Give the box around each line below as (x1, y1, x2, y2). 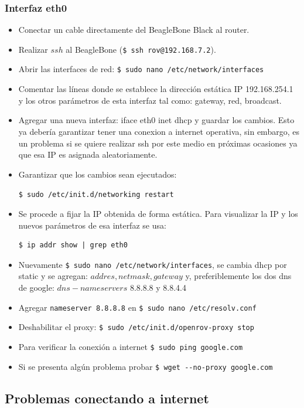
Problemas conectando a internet (5, 389, 209, 407)
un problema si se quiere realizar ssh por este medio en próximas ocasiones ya (18, 137, 298, 149)
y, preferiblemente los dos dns (185, 270, 292, 282)
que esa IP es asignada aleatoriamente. (18, 148, 158, 161)
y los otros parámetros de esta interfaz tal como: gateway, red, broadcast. (18, 94, 282, 106)
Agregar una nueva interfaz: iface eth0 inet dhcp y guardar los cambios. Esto (18, 114, 295, 126)
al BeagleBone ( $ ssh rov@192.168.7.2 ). (66, 43, 216, 55)
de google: (18, 281, 54, 293)
